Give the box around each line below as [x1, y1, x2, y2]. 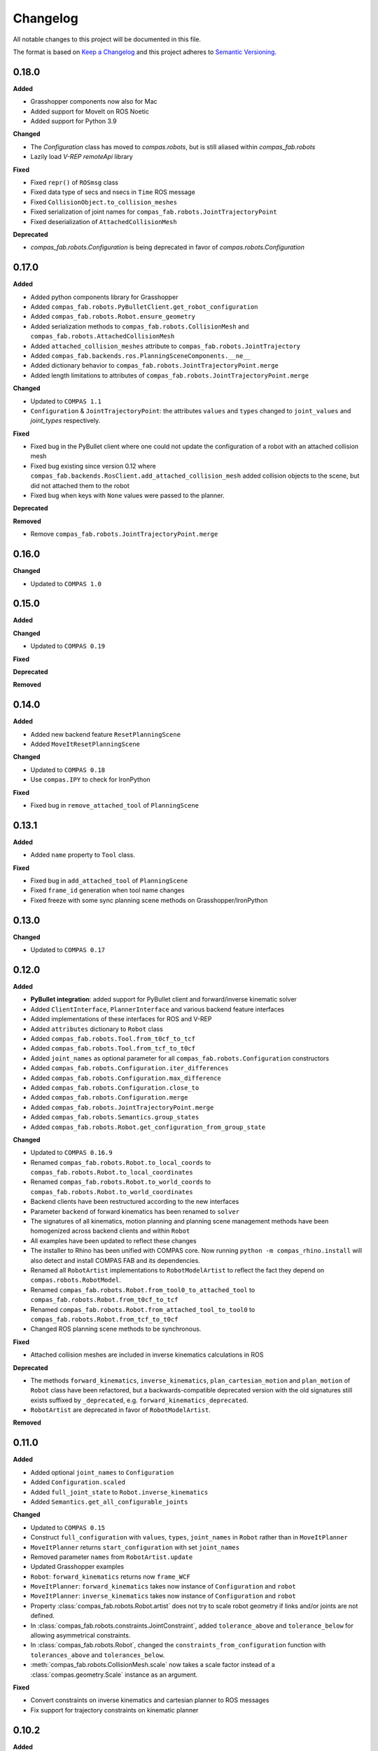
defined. [30, 1612, 55, 1620]
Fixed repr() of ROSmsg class [30, 178, 119, 186]
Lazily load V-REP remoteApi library [30, 153, 133, 161]
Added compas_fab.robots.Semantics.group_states [30, 1113, 199, 1121]
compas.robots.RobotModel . [30, 1275, 122, 1285]
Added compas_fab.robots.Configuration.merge [30, 1093, 188, 1102]
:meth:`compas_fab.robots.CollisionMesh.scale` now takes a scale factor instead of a [30, 1661, 276, 1669]
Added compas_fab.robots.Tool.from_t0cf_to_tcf [30, 1034, 196, 1043]
